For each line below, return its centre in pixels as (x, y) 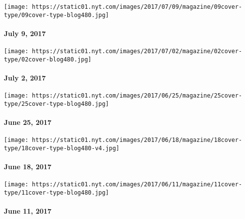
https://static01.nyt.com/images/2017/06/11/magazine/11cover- (137, 185)
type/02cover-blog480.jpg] (48, 59)
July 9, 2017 (25, 33)
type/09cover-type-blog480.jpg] (56, 15)
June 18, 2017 (28, 167)
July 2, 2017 (25, 78)
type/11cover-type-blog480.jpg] (56, 193)
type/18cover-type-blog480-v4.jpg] (62, 148)
